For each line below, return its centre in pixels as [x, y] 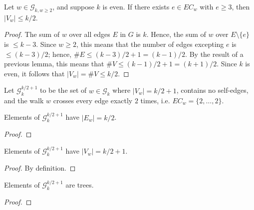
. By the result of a [214, 54]
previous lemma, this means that [54, 64]
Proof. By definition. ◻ [40, 168]
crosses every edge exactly [93, 100]
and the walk [24, 100]
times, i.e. [155, 100]
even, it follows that [34, 73]
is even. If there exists [136, 6]
